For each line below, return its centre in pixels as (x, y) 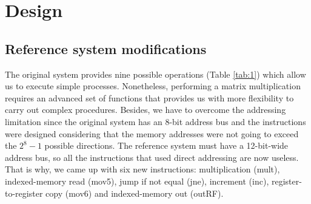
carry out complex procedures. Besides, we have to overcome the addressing (145, 110)
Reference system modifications (106, 48)
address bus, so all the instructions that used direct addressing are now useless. (152, 157)
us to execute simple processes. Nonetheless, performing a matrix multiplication (153, 86)
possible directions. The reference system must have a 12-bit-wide (166, 145)
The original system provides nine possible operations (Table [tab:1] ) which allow (155, 74)
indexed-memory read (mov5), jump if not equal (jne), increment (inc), (137, 181)
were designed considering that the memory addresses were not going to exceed (152, 133)
